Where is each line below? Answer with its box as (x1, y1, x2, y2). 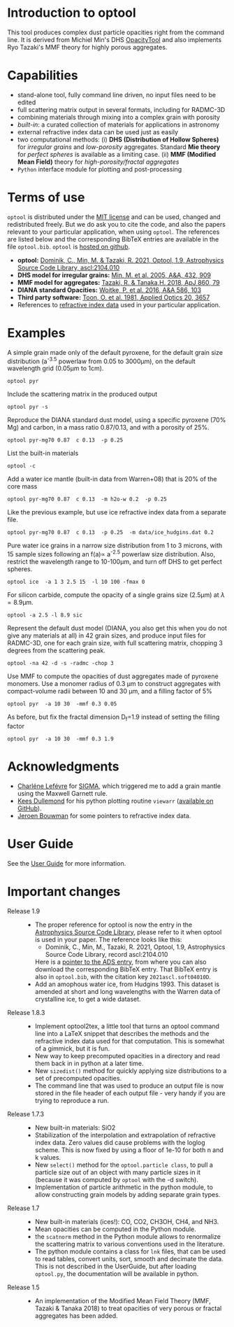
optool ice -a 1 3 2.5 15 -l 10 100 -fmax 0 (7, 579, 145, 586)
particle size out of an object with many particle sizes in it (34, 1167, 201, 1177)
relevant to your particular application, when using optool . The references (7, 227, 220, 236)
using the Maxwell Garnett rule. (17, 789, 108, 797)
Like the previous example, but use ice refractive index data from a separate (7, 508, 227, 517)
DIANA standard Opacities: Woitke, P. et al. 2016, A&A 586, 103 (17, 286, 201, 294)
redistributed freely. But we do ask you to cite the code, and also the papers (7, 220, 226, 228)
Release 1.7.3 (7, 1109, 45, 1118)
